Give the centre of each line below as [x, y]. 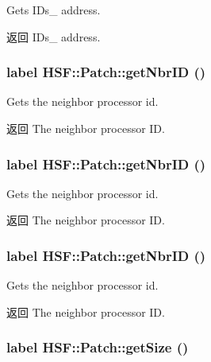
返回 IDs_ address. [54, 36]
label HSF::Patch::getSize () [98, 347]
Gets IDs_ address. [54, 10]
